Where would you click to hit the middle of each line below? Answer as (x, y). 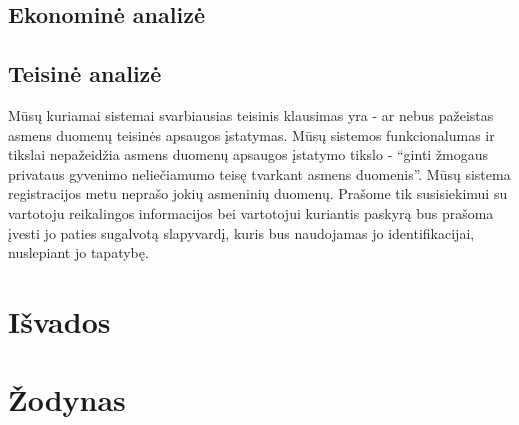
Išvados (59, 320)
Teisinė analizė (85, 73)
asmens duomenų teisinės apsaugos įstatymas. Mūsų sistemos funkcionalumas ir (251, 134)
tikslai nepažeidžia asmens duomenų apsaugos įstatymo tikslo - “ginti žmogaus (248, 154)
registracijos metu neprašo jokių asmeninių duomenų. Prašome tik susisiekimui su (258, 193)
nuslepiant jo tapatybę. (78, 252)
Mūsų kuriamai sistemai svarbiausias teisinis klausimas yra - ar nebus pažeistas (251, 114)
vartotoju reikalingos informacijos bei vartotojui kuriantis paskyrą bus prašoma (251, 212)
